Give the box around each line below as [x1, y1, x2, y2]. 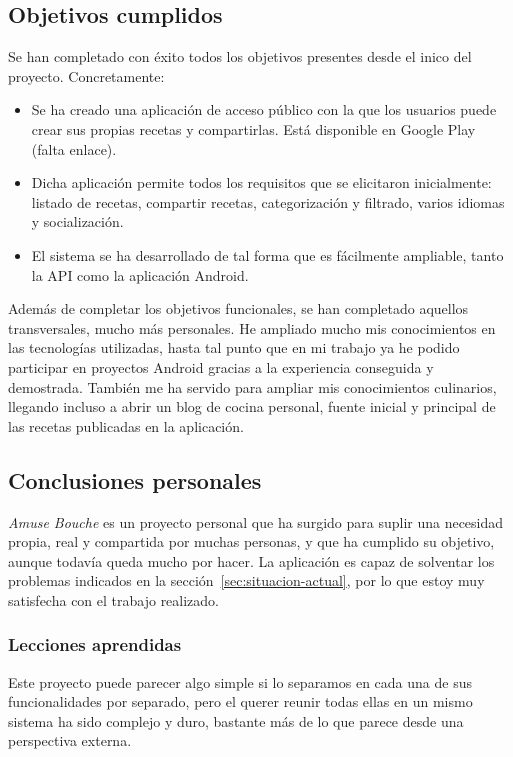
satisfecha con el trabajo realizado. [8, 589, 220, 610]
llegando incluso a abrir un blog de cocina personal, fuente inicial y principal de [8, 396, 496, 417]
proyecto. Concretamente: [8, 65, 165, 86]
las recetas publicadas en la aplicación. [8, 415, 244, 436]
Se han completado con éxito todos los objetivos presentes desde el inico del [8, 46, 472, 67]
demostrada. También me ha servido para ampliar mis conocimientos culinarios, [8, 376, 497, 397]
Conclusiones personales [8, 464, 262, 495]
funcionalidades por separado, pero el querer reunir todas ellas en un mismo [8, 691, 473, 712]
